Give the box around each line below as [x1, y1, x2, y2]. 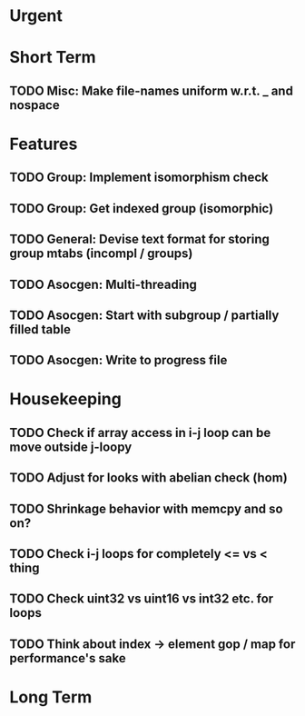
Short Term [9, 47, 97, 68]
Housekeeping [9, 389, 123, 410]
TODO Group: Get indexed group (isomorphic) [9, 201, 274, 216]
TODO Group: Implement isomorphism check [9, 170, 270, 185]
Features [9, 134, 78, 154]
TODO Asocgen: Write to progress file [9, 353, 228, 368]
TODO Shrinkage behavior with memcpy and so [9, 501, 283, 516]
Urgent [9, 5, 64, 26]
